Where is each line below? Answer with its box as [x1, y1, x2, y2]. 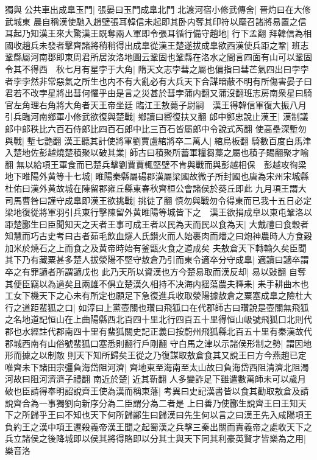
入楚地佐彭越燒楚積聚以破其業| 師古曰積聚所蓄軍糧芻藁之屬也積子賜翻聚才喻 [5, 146, 309, 159]
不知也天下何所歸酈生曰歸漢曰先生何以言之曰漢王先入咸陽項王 [64, 408, 312, 421]
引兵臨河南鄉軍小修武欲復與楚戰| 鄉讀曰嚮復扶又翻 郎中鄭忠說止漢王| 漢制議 [5, 110, 308, 123]
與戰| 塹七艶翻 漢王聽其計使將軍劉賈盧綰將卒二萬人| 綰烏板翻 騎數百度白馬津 [5, 134, 312, 147]
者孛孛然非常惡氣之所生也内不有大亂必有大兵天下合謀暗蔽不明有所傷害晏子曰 [5, 74, 312, 87]
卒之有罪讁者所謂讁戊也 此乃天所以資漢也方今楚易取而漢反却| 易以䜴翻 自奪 [5, 265, 306, 278]
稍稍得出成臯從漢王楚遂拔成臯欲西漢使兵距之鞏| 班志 [98, 38, 309, 51]
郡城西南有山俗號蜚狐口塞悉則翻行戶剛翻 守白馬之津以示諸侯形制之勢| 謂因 [5, 336, 304, 349]
